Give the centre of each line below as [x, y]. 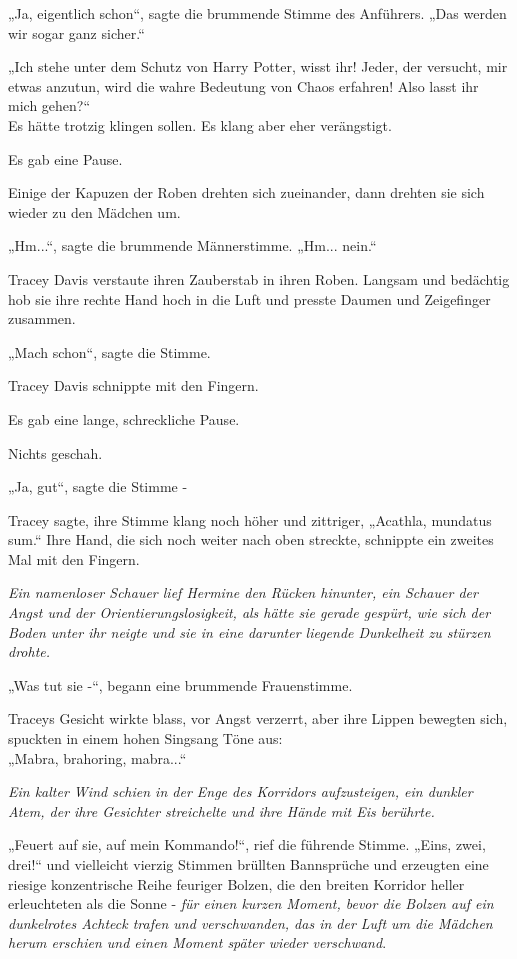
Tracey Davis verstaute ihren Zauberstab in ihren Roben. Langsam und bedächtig [259, 278]
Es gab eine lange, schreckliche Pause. [124, 418]
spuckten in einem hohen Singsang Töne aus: [145, 738]
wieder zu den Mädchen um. [94, 211]
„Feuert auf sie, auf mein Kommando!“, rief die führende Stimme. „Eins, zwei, [247, 844]
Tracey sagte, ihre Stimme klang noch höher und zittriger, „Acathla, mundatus [250, 519]
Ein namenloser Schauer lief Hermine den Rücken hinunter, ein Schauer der [243, 592]
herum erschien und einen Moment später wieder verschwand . [197, 942]
